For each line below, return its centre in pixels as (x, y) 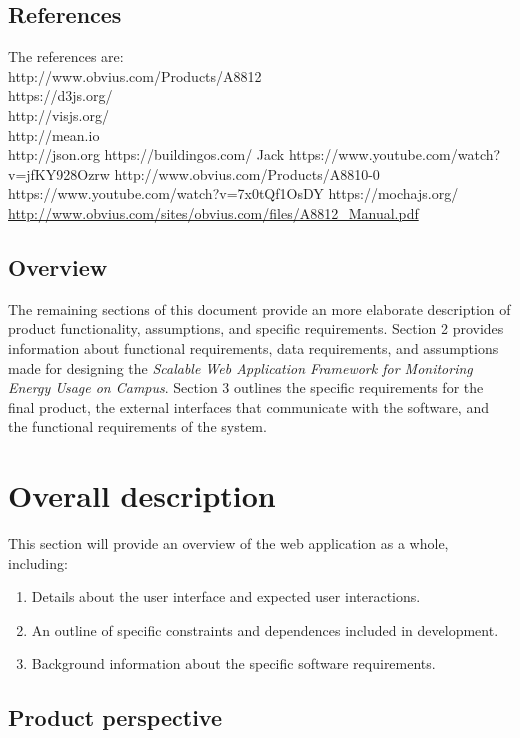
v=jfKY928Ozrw (59, 173)
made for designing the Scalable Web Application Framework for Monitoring (240, 367)
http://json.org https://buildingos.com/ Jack (146, 154)
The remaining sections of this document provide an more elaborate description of (259, 308)
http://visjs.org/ (58, 114)
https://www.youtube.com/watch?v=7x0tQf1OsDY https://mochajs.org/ (233, 193)
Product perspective (115, 717)
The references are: (66, 56)
